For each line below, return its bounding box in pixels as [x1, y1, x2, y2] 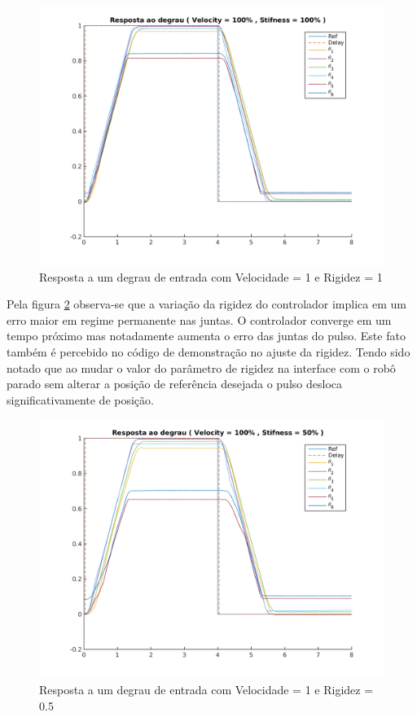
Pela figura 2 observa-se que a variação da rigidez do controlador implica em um [7, 295, 406, 313]
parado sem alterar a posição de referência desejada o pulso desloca [7, 375, 342, 392]
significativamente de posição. [7, 391, 154, 408]
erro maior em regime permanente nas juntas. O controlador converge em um [7, 311, 392, 328]
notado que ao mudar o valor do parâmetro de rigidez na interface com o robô [7, 359, 396, 376]
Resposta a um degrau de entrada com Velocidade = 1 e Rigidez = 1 [39, 268, 383, 285]
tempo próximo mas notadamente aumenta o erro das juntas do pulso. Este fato [7, 327, 406, 344]
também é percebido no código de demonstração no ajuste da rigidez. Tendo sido [7, 343, 410, 360]
